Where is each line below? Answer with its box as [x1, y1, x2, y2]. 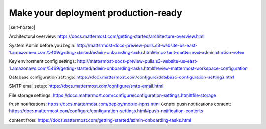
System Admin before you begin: [9, 42, 76, 49]
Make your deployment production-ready [9, 7, 182, 18]
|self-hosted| [9, 25, 35, 30]
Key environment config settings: [9, 58, 76, 64]
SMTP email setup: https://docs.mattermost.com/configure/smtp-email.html [9, 83, 164, 89]
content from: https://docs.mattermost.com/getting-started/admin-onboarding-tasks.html [9, 117, 192, 123]
